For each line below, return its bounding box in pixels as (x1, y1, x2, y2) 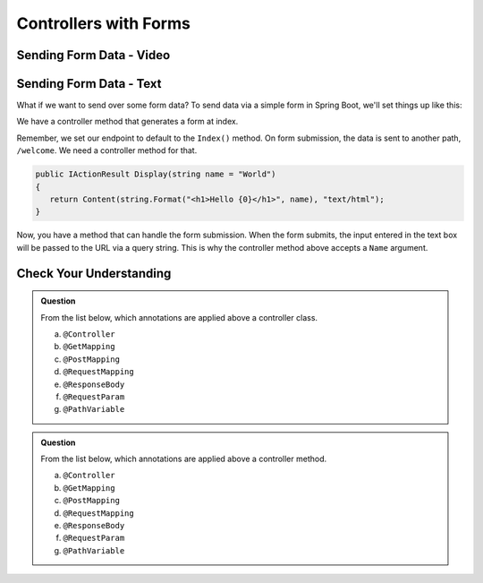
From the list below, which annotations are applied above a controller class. (40, 312, 318, 322)
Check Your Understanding (16, 265, 172, 281)
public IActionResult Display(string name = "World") (35, 169, 276, 179)
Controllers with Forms (16, 13, 191, 33)
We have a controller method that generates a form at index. (16, 116, 239, 127)
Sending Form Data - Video (16, 47, 171, 63)
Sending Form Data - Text (16, 76, 162, 91)
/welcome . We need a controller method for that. (16, 145, 198, 156)
